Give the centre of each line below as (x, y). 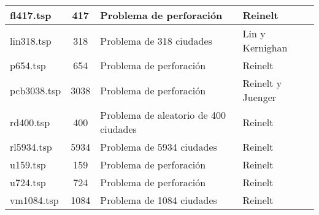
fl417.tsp (31, 15)
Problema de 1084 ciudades (159, 200)
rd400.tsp (30, 122)
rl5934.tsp (31, 147)
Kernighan (265, 47)
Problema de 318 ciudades (156, 40)
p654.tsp (28, 65)
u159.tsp (28, 164)
